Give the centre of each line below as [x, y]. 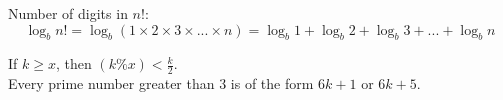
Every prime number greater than [111, 83]
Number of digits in [68, 13]
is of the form [272, 83]
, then [73, 63]
